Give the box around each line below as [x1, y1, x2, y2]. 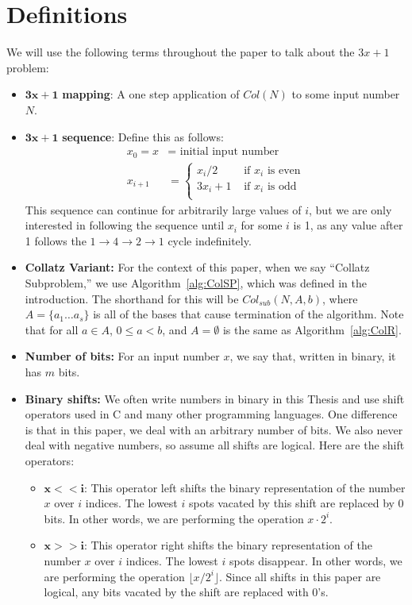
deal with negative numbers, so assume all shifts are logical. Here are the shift [25, 437, 405, 453]
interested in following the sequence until [25, 217, 225, 233]
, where [322, 290, 358, 306]
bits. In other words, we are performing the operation [44, 510, 304, 526]
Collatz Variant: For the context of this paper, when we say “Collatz [25, 259, 370, 276]
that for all [25, 321, 79, 337]
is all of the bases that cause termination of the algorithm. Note [93, 306, 404, 322]
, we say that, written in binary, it [229, 348, 396, 364]
